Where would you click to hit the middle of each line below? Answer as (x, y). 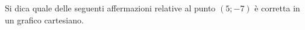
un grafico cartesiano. (44, 19)
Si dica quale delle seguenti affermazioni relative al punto (110, 8)
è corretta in (277, 8)
